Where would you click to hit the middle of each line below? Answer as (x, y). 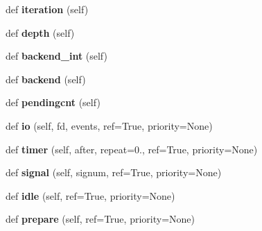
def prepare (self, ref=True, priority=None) (100, 219)
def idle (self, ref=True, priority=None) (90, 195)
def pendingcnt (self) (53, 102)
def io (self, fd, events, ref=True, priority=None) (109, 125)
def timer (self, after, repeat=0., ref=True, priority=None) (132, 149)
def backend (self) (46, 79)
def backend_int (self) (56, 56)
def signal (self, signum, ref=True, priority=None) (114, 172)
